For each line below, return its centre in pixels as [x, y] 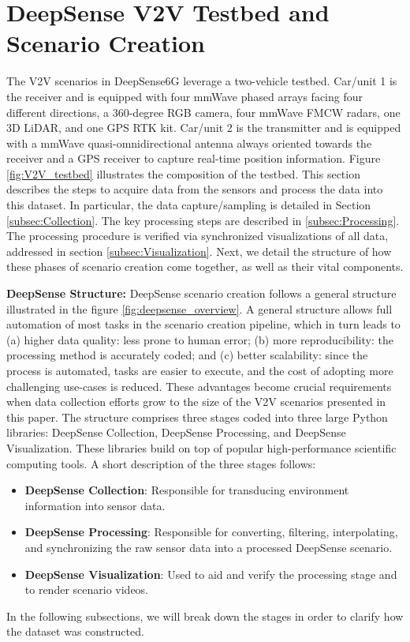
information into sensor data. [95, 505]
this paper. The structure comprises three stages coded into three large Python [197, 417]
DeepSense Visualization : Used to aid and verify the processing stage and [211, 574]
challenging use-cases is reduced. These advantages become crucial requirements [199, 386]
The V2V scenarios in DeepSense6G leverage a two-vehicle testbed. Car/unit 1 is [202, 81]
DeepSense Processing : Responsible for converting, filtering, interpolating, [211, 532]
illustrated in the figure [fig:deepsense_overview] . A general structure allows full [199, 308]
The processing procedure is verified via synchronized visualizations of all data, [198, 236]
